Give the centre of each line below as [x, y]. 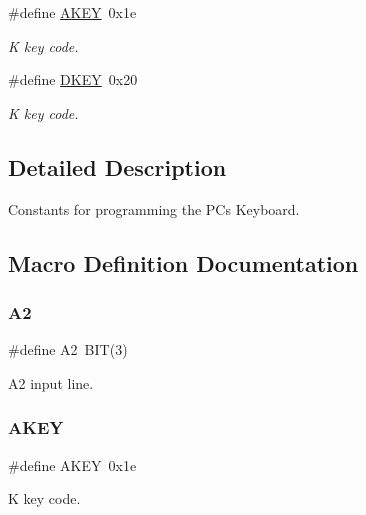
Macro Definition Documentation [183, 262]
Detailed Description [117, 166]
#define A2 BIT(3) [68, 349]
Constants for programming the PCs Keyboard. [154, 208]
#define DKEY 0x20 [73, 79]
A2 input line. [51, 382]
